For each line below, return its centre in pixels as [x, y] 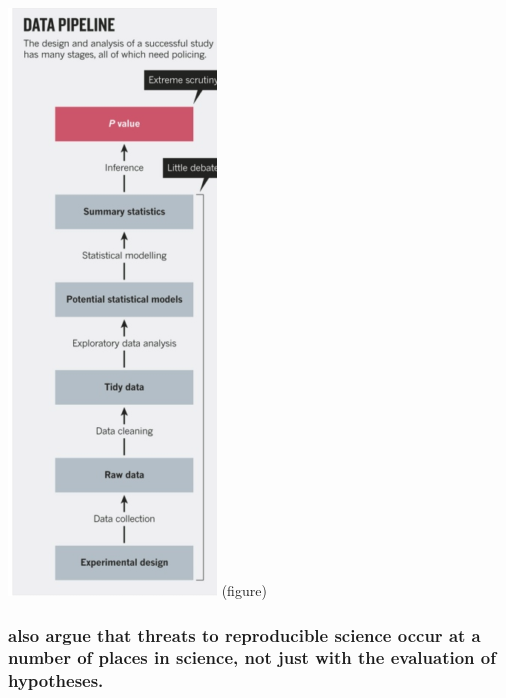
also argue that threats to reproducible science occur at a [244, 634]
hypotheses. [56, 680]
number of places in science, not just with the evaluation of [252, 657]
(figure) [244, 590]
